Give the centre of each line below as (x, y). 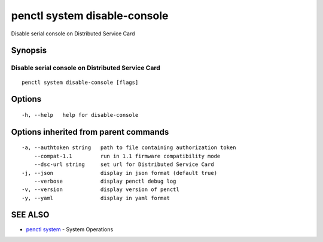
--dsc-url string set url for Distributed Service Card (124, 164)
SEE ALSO (30, 215)
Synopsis (29, 51)
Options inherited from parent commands (90, 132)
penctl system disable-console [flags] (80, 82)
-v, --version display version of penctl (100, 190)
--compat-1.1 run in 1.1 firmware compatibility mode (127, 156)
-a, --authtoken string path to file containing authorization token (129, 148)
